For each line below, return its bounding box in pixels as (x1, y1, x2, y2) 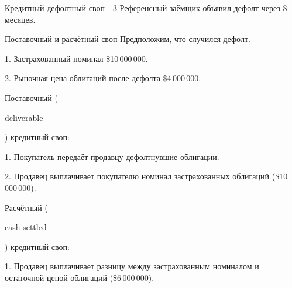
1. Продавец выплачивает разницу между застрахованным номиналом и (5, 260, 259, 272)
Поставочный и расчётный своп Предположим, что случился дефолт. (5, 33, 250, 45)
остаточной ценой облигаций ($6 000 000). (5, 271, 154, 283)
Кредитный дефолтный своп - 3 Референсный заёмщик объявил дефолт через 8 (5, 2, 287, 13)
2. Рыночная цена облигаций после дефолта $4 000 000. (5, 72, 201, 84)
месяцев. (5, 13, 36, 25)
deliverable (5, 111, 43, 123)
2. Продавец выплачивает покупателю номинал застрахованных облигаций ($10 (5, 170, 288, 182)
